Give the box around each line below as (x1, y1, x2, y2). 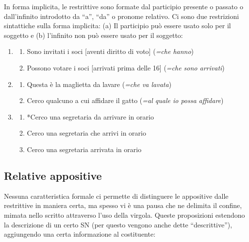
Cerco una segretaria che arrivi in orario (27, 128, 146, 138)
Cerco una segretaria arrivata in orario (27, 144, 142, 154)
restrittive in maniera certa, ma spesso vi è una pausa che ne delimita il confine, (4, 200, 242, 210)
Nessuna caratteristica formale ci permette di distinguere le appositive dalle (4, 190, 229, 201)
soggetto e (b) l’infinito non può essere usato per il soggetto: (4, 30, 183, 40)
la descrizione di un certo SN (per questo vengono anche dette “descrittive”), (4, 219, 232, 229)
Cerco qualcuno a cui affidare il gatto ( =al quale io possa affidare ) (27, 95, 224, 105)
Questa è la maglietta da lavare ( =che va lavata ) (27, 79, 172, 89)
